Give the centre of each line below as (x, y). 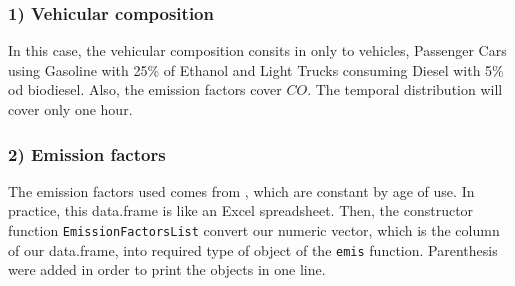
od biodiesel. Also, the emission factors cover (145, 89)
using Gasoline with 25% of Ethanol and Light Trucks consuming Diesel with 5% (256, 69)
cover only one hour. (70, 109)
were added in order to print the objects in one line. (167, 269)
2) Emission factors (87, 153)
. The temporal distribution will (405, 89)
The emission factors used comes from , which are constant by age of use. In (241, 190)
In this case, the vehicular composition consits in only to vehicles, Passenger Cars (257, 50)
